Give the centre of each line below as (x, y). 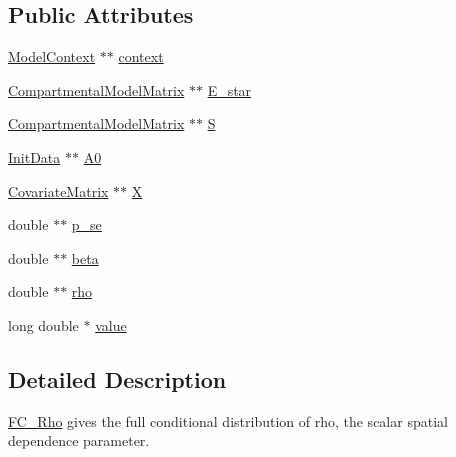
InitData (34, 156)
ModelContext (52, 56)
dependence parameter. (79, 440)
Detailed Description (117, 378)
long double (43, 324)
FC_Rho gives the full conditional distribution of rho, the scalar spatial (228, 420)
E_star (229, 89)
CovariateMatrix (58, 190)
